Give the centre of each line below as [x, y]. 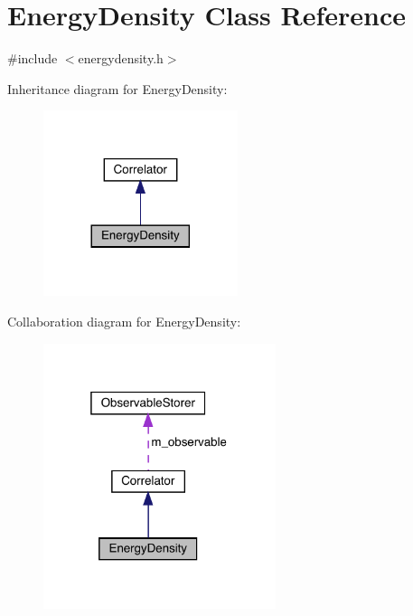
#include [33, 58]
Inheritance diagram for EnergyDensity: [117, 88]
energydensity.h [121, 58]
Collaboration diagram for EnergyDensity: [124, 321]
